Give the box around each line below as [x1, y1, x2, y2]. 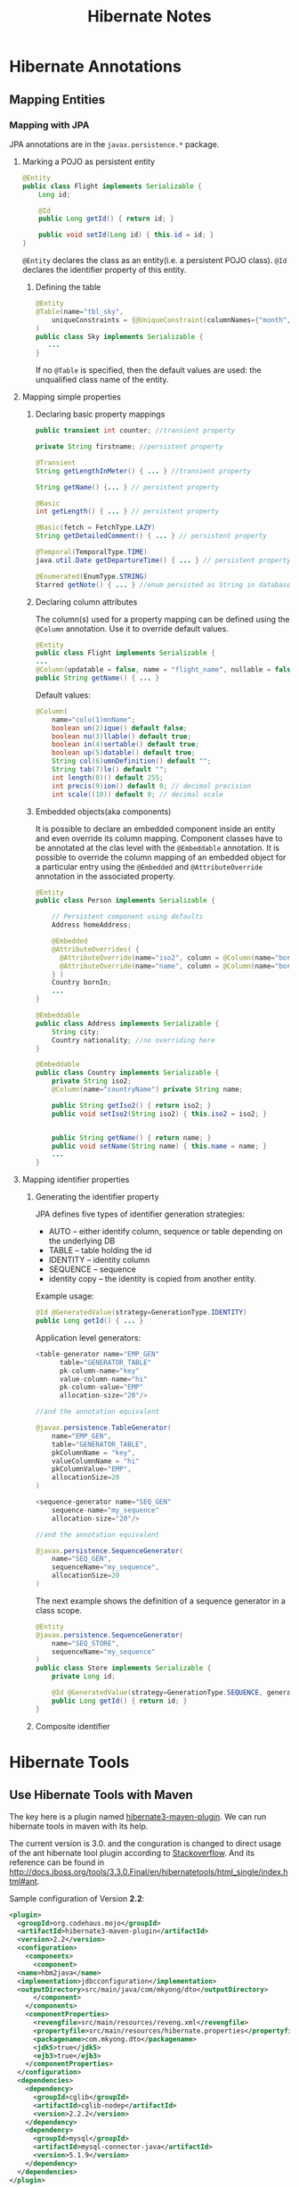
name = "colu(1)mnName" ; [52, 715, 136, 724]
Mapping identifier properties [21, 1175, 130, 1185]
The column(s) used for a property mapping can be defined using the [35, 614, 291, 624]
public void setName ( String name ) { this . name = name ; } [52, 1142, 268, 1151]
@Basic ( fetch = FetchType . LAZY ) [35, 524, 156, 532]
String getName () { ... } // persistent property [35, 483, 220, 491]
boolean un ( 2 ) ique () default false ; [52, 723, 188, 732]
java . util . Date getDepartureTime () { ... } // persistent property [35, 556, 291, 565]
